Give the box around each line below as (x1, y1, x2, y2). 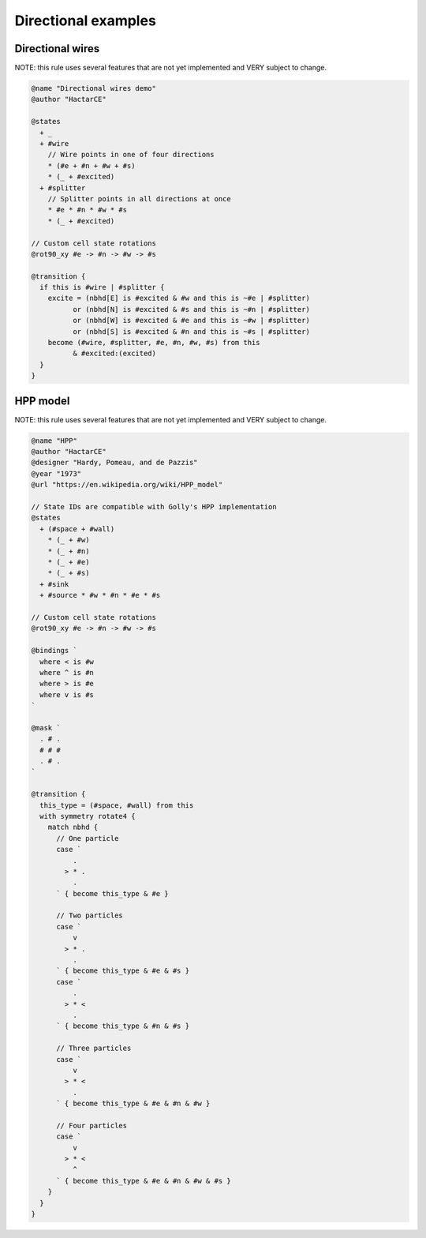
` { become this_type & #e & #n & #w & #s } (56, 1176, 232, 1185)
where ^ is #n (39, 668, 95, 677)
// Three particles (56, 1044, 132, 1053)
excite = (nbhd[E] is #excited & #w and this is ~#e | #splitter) (47, 294, 311, 303)
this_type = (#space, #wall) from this (39, 801, 194, 809)
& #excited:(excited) (72, 349, 157, 358)
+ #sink (39, 580, 69, 588)
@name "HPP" (31, 436, 78, 445)
